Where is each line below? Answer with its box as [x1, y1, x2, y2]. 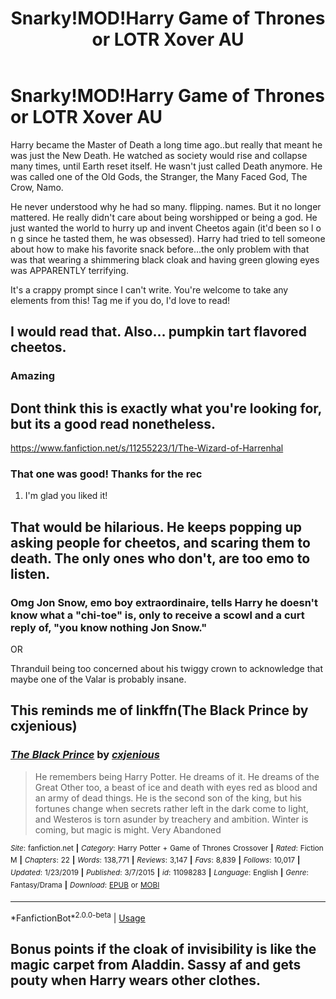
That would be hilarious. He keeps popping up [10, 518, 302, 536]
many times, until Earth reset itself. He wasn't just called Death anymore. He [10, 160, 323, 172]
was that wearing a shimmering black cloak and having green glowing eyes [10, 253, 320, 266]
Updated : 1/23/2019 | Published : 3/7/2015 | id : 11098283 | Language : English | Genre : [10, 868, 309, 878]
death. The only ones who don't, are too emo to [10, 550, 311, 567]
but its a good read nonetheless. [10, 415, 217, 432]
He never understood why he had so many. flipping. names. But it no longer [10, 200, 322, 212]
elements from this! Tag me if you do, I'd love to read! [10, 294, 231, 306]
